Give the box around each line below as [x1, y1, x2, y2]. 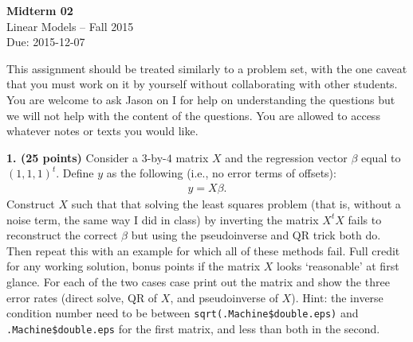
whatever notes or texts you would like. [6, 122, 199, 139]
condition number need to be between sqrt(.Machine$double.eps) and [6, 305, 359, 321]
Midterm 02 [6, 2, 73, 18]
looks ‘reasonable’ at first [277, 258, 399, 274]
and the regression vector [225, 149, 348, 165]
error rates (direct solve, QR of [6, 289, 158, 305]
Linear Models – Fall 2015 [6, 17, 134, 34]
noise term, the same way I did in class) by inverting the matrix [6, 211, 319, 227]
